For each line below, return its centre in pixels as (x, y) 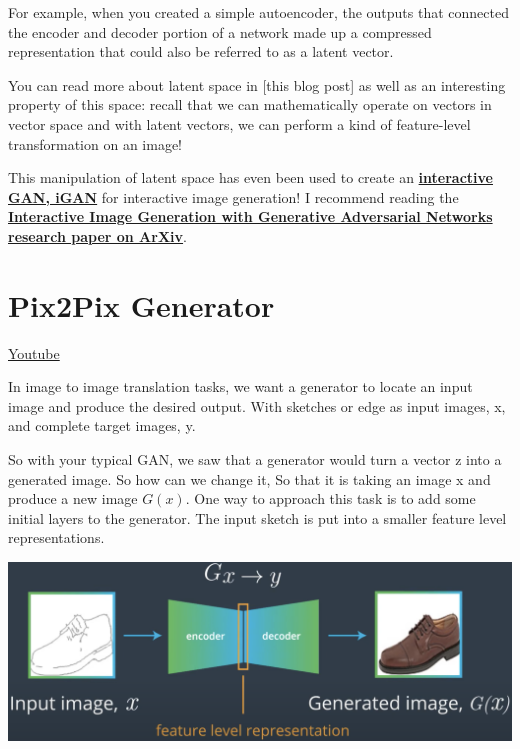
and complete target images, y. (102, 425)
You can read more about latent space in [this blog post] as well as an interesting (257, 84)
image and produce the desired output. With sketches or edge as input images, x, (257, 405)
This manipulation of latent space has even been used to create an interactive (250, 177)
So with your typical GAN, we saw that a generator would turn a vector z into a (255, 459)
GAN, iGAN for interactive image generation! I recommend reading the (233, 196)
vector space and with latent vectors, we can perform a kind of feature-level (239, 123)
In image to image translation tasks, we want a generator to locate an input (240, 386)
